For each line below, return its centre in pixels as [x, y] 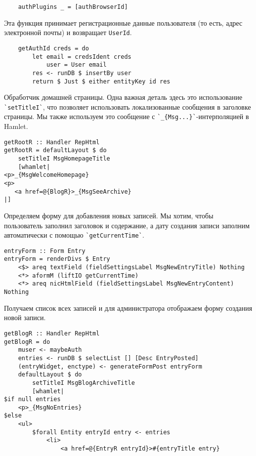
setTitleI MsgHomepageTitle [64, 159]
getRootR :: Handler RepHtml [52, 142]
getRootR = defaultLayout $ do [55, 150]
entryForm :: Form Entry [45, 251]
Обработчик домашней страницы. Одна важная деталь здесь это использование [123, 97]
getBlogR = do [27, 342]
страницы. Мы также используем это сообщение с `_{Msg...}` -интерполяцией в [127, 116]
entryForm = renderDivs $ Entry [57, 259]
